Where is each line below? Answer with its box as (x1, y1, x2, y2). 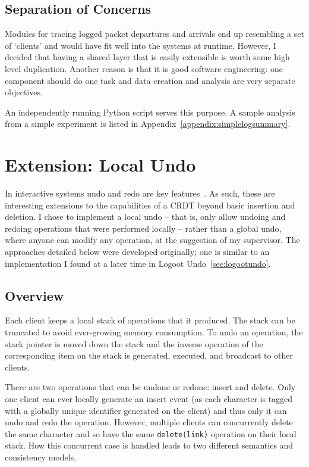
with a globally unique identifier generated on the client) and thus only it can (5, 404, 287, 416)
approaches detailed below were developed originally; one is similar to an (5, 245, 270, 258)
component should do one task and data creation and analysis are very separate (5, 74, 295, 86)
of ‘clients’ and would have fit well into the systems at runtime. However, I (5, 39, 276, 51)
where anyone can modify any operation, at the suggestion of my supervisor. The (5, 233, 300, 246)
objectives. (5, 86, 43, 98)
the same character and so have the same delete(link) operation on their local (5, 427, 297, 440)
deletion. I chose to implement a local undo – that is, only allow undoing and (5, 210, 286, 223)
